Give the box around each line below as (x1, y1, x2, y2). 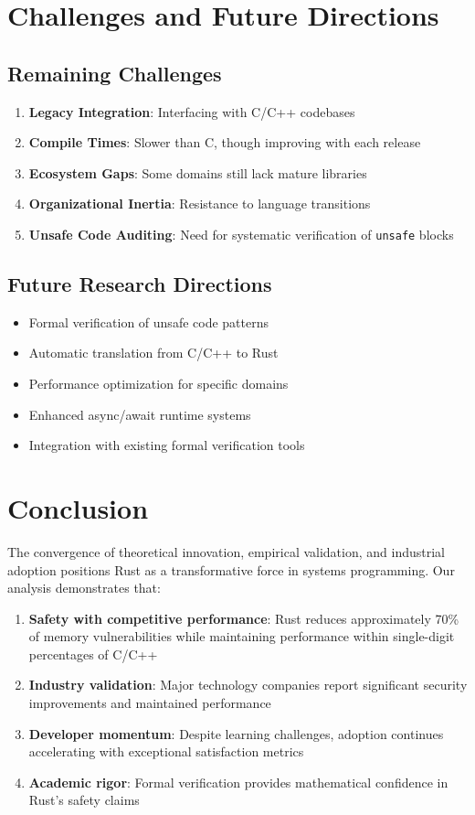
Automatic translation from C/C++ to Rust (28, 343, 279, 362)
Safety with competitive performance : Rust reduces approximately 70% (28, 608, 459, 627)
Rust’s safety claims (28, 790, 140, 810)
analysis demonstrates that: (7, 578, 161, 597)
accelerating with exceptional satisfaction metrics (28, 742, 304, 761)
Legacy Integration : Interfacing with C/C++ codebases (28, 102, 355, 121)
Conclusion (7, 488, 149, 526)
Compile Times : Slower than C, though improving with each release (28, 133, 421, 152)
